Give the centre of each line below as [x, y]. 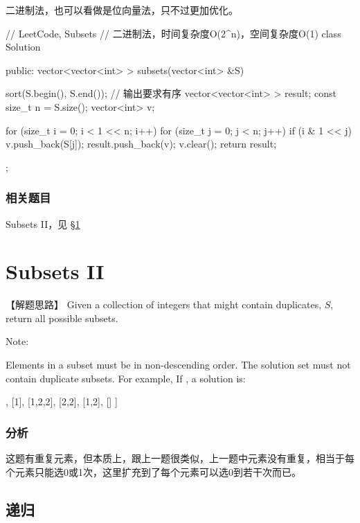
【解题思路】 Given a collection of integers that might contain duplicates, [164, 304]
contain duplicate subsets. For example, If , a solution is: [126, 378]
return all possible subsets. [62, 318]
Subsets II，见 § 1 [43, 223]
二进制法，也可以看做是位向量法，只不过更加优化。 [122, 10]
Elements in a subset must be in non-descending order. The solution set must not [178, 365]
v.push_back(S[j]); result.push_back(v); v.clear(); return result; [141, 144]
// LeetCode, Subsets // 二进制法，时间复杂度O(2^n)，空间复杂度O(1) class [173, 33]
